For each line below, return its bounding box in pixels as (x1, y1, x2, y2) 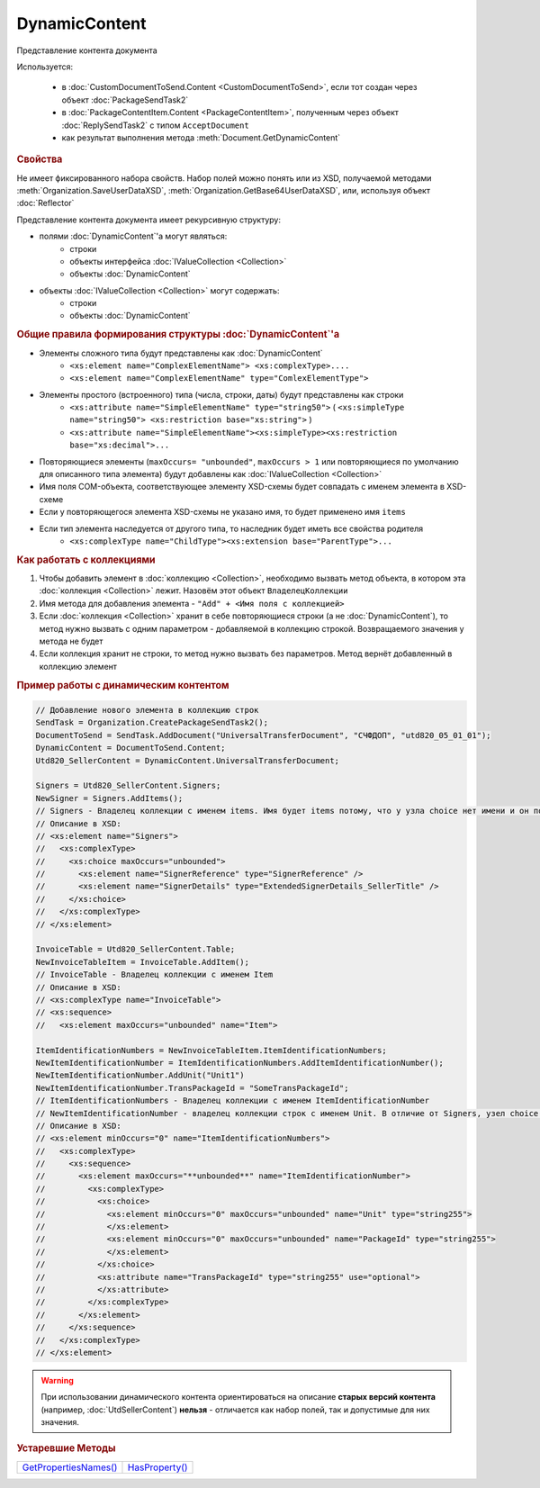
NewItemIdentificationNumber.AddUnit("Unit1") (35, 1070, 245, 1080)
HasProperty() (127, 1461, 188, 1474)
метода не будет (39, 636, 103, 646)
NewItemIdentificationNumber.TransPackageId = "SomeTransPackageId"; (35, 1083, 349, 1093)
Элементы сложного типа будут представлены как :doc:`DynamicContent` (39, 347, 323, 358)
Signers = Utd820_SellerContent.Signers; (35, 780, 221, 791)
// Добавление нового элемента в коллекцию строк (35, 705, 259, 715)
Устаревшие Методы (16, 1442, 116, 1455)
